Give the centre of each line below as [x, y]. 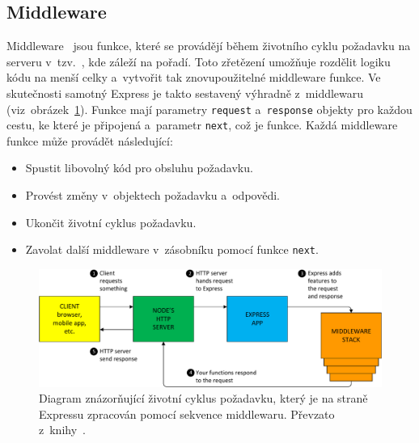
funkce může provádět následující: [90, 140]
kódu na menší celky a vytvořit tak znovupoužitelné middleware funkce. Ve [194, 77]
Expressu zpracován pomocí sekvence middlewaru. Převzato [187, 413]
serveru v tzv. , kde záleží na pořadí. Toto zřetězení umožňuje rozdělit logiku [199, 61]
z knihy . [62, 430]
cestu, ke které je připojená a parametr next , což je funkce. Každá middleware [202, 125]
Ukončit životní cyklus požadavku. [111, 222]
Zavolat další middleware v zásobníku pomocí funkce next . [172, 249]
